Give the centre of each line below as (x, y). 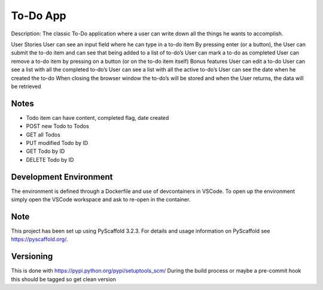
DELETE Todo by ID (50, 159)
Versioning (32, 257)
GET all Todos (43, 134)
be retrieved (26, 86)
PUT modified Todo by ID (57, 143)
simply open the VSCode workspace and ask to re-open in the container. (101, 200)
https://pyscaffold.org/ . (39, 239)
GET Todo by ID (45, 151)
